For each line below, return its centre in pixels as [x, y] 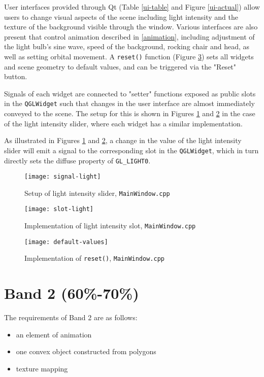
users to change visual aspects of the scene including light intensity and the [121, 16]
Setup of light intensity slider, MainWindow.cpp [97, 193]
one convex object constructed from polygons [86, 351]
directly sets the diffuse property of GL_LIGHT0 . [77, 160]
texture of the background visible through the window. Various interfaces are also [131, 27]
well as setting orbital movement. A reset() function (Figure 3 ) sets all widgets [129, 56]
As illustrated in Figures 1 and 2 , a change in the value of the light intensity [123, 140]
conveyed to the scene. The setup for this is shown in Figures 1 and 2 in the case [130, 113]
